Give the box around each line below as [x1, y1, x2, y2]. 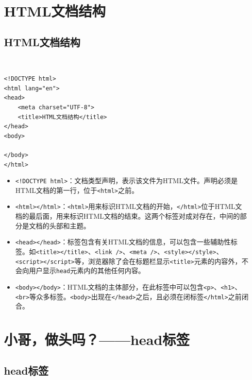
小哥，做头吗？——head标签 [4, 329, 190, 349]
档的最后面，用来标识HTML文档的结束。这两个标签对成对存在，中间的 [15, 211, 240, 221]
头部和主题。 [49, 220, 90, 230]
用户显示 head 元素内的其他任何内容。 [29, 265, 145, 276]
